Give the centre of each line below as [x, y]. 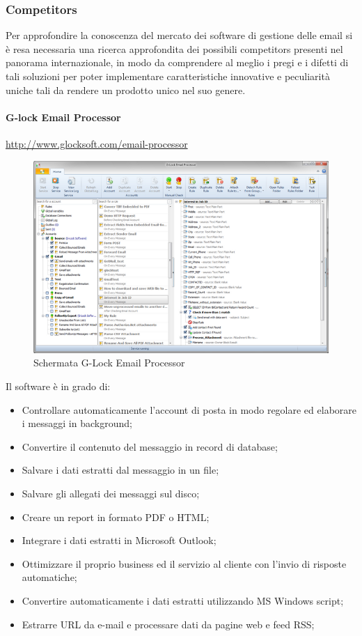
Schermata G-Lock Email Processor [109, 363]
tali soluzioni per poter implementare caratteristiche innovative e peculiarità [168, 76]
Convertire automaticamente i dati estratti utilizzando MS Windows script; [183, 600]
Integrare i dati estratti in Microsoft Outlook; [119, 540]
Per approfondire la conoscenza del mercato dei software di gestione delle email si [179, 35]
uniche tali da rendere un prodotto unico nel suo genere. [126, 90]
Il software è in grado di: [58, 386]
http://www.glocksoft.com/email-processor [97, 143]
